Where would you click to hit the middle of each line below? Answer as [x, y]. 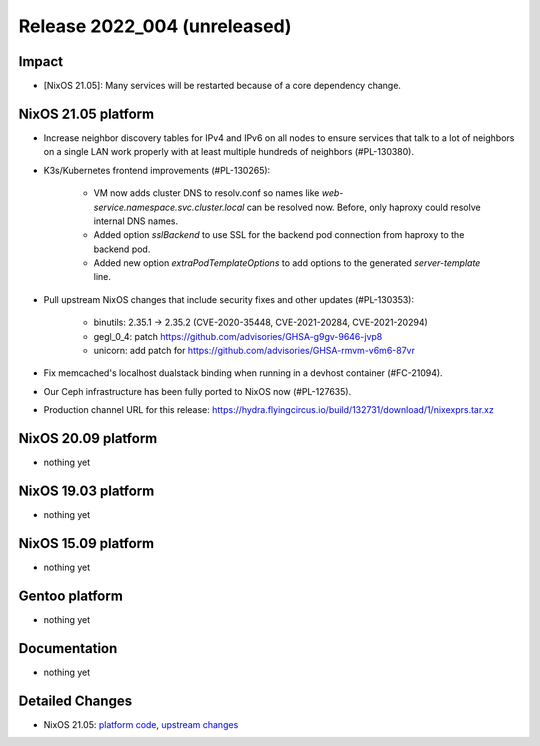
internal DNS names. [136, 221]
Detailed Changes [75, 700]
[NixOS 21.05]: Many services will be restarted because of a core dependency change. [222, 86]
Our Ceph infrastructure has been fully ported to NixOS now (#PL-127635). [197, 391]
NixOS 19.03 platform [86, 490]
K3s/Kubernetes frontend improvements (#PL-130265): [157, 170]
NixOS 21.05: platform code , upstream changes [141, 724]
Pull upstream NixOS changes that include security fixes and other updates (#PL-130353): [229, 299]
